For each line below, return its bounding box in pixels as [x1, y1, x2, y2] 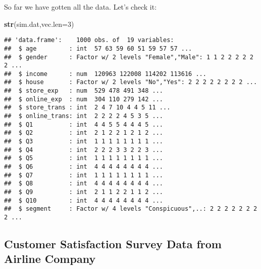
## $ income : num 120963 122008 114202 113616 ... [4, 70, 206, 78]
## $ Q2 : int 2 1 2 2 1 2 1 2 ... [4, 129, 163, 137]
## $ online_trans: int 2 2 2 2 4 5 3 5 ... [4, 112, 163, 120]
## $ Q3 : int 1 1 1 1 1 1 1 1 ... [4, 138, 163, 145]
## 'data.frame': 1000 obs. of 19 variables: [4, 36, 174, 44]
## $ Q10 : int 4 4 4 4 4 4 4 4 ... [4, 197, 163, 204]
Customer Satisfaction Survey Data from [4, 236, 222, 252]
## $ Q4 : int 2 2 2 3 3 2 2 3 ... [4, 146, 163, 153]
